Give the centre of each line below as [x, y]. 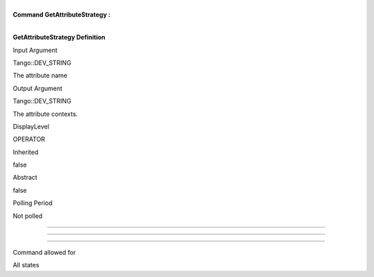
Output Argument [37, 88]
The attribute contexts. [45, 114]
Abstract [25, 178]
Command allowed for [44, 253]
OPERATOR [29, 140]
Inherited [26, 152]
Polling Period [33, 203]
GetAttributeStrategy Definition [59, 37]
